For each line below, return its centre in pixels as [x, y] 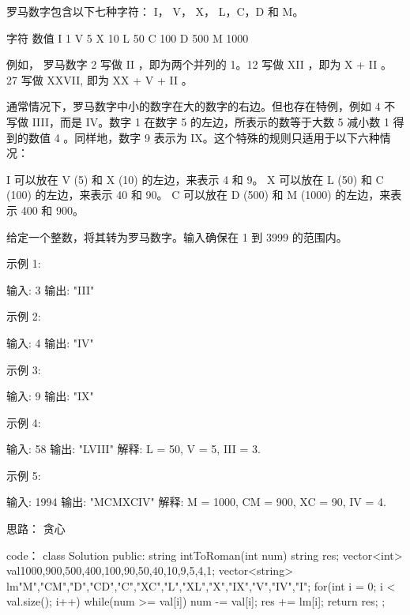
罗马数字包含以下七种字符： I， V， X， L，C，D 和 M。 [155, 11]
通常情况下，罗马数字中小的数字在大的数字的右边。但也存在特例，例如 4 [194, 106]
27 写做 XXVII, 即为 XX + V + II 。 [100, 79]
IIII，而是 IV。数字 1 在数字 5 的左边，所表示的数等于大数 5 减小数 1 [211, 121]
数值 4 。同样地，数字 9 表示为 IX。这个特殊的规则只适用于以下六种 [204, 137]
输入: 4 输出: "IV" [50, 342]
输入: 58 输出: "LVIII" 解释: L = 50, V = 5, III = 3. [134, 449]
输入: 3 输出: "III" [51, 289]
